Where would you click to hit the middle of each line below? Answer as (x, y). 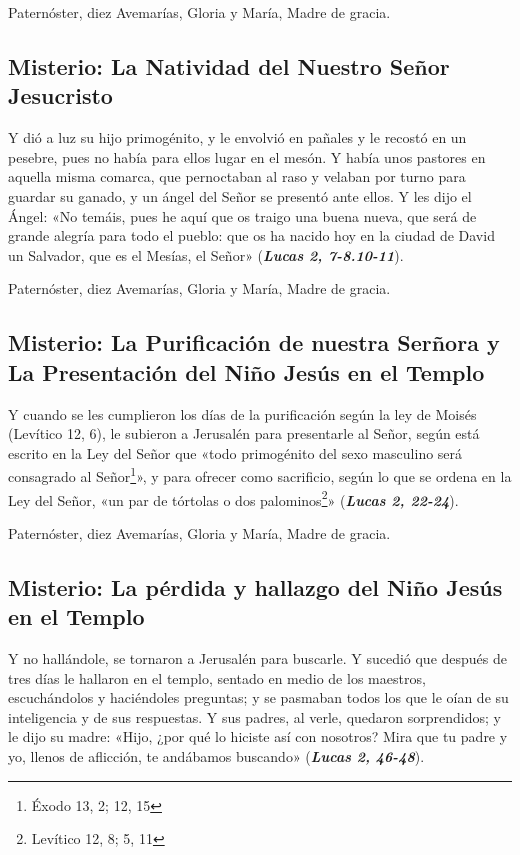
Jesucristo (60, 95)
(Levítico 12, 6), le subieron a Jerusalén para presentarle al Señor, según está (244, 433)
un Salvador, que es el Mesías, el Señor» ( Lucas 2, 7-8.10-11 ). (206, 254)
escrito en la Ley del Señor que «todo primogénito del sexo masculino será (235, 452)
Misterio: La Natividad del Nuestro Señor (229, 65)
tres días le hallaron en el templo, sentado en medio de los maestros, (217, 677)
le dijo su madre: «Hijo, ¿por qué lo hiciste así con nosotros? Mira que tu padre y (258, 736)
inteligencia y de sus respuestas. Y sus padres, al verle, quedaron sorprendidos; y (254, 716)
